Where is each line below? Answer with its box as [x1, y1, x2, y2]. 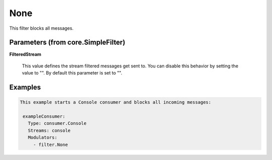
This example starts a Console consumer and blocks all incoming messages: [20, 100, 212, 105]
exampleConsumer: [23, 114, 65, 119]
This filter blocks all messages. [9, 25, 74, 31]
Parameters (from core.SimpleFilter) [9, 38, 125, 47]
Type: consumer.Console [28, 121, 87, 126]
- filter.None [33, 141, 68, 147]
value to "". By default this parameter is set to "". [22, 70, 122, 76]
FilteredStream [9, 51, 41, 57]
